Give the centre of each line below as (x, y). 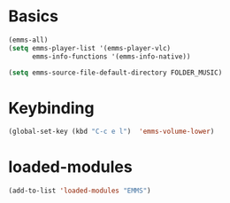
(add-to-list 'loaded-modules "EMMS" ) (80, 191)
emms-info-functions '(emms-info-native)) (111, 56)
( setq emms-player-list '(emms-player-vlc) (90, 48)
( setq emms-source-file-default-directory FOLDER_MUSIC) (115, 73)
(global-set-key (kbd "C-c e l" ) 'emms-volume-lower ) (111, 132)
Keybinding (51, 108)
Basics (34, 16)
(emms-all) (28, 40)
